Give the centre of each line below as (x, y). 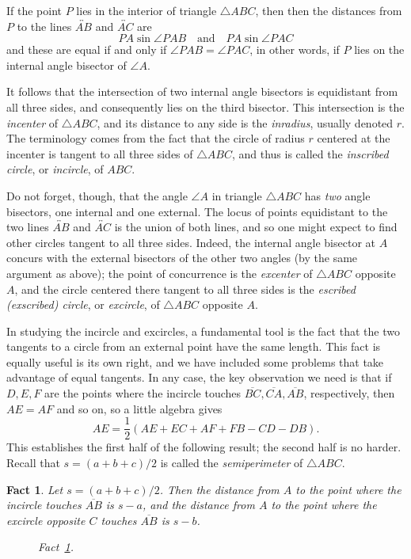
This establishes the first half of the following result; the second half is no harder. (204, 447)
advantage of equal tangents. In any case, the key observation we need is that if (199, 377)
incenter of (32, 122)
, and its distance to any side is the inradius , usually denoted (245, 122)
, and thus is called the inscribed (310, 153)
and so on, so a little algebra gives (139, 408)
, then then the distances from (329, 10)
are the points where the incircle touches (143, 393)
